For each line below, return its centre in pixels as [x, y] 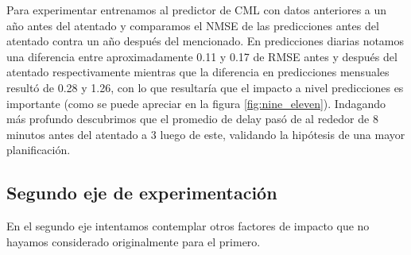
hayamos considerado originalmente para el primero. [134, 241]
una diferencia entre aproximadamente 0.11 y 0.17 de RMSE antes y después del [202, 56]
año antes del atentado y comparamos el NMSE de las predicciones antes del [193, 25]
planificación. [39, 150]
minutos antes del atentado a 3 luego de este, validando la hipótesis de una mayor [206, 134]
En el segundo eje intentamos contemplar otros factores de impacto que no [188, 226]
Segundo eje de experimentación [142, 193]
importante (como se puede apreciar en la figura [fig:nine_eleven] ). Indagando [196, 103]
